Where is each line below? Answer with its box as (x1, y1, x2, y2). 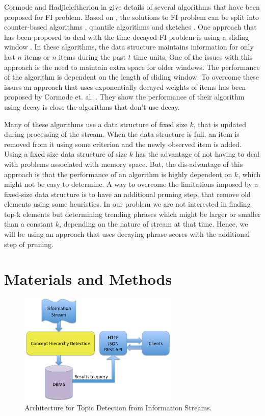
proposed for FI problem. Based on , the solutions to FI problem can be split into (4, 11, 259, 22)
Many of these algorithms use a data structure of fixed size (4, 118, 188, 129)
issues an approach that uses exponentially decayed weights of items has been (4, 81, 246, 92)
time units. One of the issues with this (133, 51, 253, 62)
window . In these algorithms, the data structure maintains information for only (4, 41, 254, 52)
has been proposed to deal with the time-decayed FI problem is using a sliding (4, 31, 249, 42)
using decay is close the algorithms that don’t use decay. (4, 101, 180, 112)
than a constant (4, 218, 54, 229)
